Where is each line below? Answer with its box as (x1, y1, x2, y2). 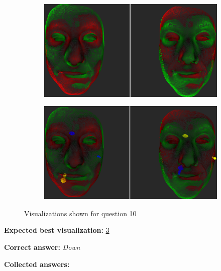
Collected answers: (4, 258, 70, 269)
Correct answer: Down (4, 241, 80, 252)
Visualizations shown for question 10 (24, 208, 137, 218)
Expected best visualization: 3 (4, 225, 109, 235)
